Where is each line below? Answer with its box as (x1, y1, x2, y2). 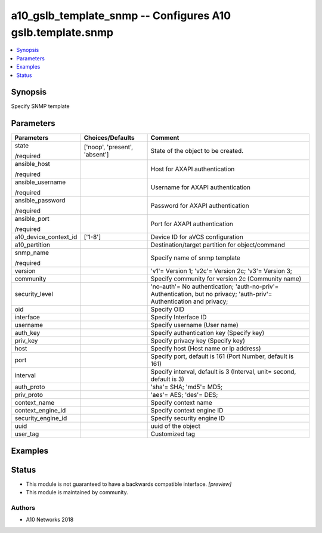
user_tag (14, 430, 39, 438)
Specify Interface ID (150, 313, 207, 322)
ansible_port (14, 215, 50, 223)
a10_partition (14, 241, 51, 249)
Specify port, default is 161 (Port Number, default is (150, 352, 294, 361)
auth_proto (14, 383, 45, 391)
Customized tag (150, 430, 196, 438)
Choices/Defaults (83, 134, 135, 142)
